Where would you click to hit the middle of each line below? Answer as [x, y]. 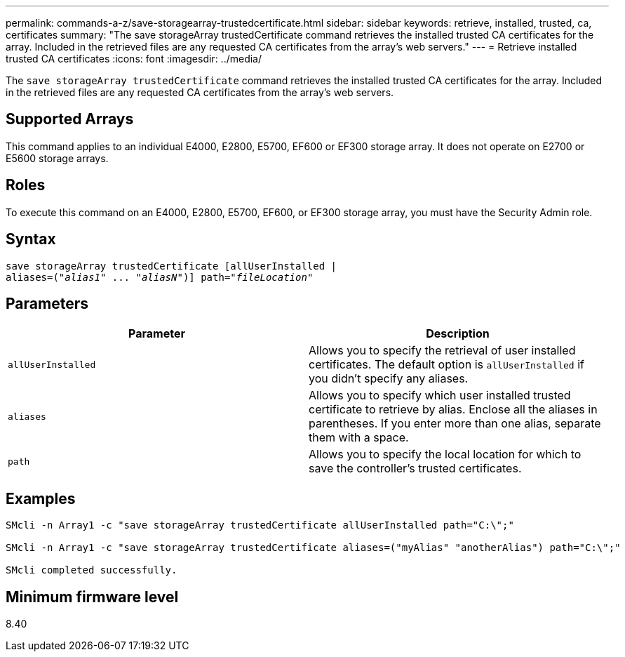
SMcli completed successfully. [92, 570]
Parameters [47, 303]
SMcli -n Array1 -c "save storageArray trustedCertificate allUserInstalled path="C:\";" [260, 525]
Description [458, 334]
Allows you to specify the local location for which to [445, 454]
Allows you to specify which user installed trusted [440, 396]
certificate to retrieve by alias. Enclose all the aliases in [453, 410]
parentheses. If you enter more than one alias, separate [455, 424]
